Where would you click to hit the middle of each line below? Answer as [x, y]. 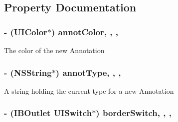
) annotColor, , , [85, 31]
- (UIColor [26, 31]
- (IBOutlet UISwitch [48, 113]
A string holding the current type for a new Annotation [89, 91]
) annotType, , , [88, 72]
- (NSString [28, 72]
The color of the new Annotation [54, 50]
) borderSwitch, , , [134, 113]
